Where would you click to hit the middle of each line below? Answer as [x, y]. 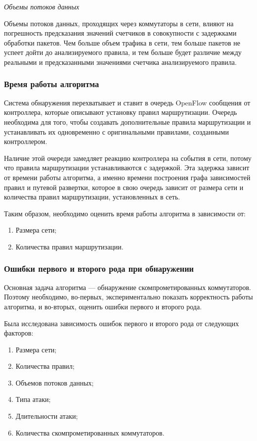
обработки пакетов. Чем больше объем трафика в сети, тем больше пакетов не [122, 42]
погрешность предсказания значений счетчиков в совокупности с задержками [120, 33]
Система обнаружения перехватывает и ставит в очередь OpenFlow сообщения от [127, 102]
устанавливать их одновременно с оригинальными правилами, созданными [116, 131]
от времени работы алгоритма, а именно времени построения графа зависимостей [127, 177]
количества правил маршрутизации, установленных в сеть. [92, 197]
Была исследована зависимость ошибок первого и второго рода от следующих [122, 323]
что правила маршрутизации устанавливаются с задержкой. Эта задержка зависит [127, 168]
